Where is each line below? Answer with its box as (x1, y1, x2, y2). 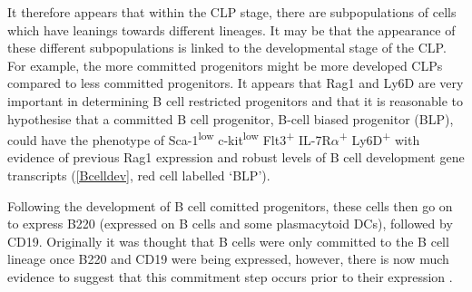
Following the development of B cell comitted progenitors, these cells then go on (7, 196, 453, 215)
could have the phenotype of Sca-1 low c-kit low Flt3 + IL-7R (7, 128, 331, 149)
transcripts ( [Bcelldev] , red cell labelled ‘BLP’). (7, 166, 270, 184)
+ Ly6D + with (339, 128, 420, 149)
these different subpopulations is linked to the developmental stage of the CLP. (7, 38, 447, 57)
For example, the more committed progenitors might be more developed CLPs (7, 55, 443, 74)
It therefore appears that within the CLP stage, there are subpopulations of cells (7, 3, 457, 21)
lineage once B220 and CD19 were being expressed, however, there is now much (7, 249, 449, 268)
